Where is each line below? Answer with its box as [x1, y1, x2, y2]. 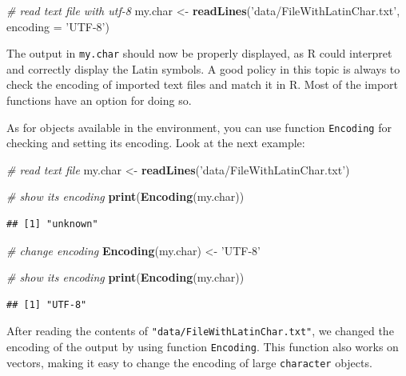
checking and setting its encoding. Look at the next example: [6, 134, 305, 151]
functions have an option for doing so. [6, 92, 192, 109]
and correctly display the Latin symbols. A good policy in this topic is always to [6, 60, 400, 77]
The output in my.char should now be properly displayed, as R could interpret [6, 45, 392, 62]
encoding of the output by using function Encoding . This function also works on [6, 338, 399, 355]
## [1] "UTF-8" [6, 298, 87, 310]
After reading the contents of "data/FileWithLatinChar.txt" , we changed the [6, 322, 394, 339]
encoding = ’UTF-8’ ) [6, 18, 109, 34]
